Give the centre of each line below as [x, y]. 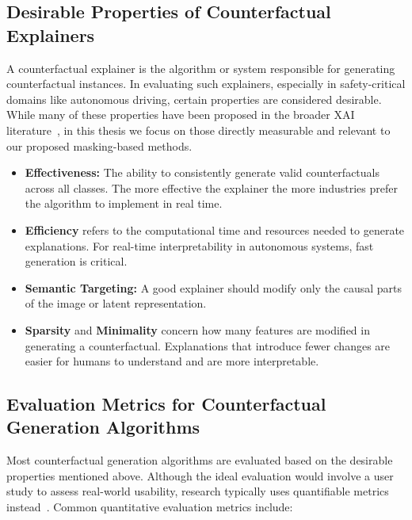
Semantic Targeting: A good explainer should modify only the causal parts [214, 287]
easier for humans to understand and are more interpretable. [172, 361]
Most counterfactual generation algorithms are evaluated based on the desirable [200, 460]
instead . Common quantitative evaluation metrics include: [150, 507]
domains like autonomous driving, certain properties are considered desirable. [194, 99]
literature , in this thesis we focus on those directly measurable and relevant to [198, 130]
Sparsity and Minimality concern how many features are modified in [197, 329]
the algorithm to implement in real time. [124, 203]
